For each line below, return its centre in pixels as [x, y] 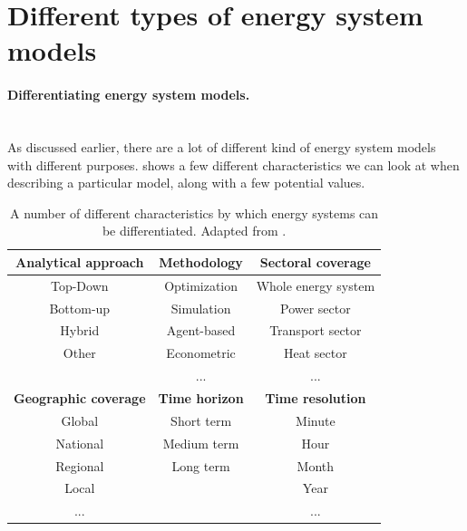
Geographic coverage [80, 397]
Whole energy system [316, 285]
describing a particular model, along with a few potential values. [186, 183]
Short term [201, 420]
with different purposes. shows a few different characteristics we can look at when [233, 164]
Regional [80, 465]
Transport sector [316, 330]
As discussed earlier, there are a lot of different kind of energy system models [222, 146]
